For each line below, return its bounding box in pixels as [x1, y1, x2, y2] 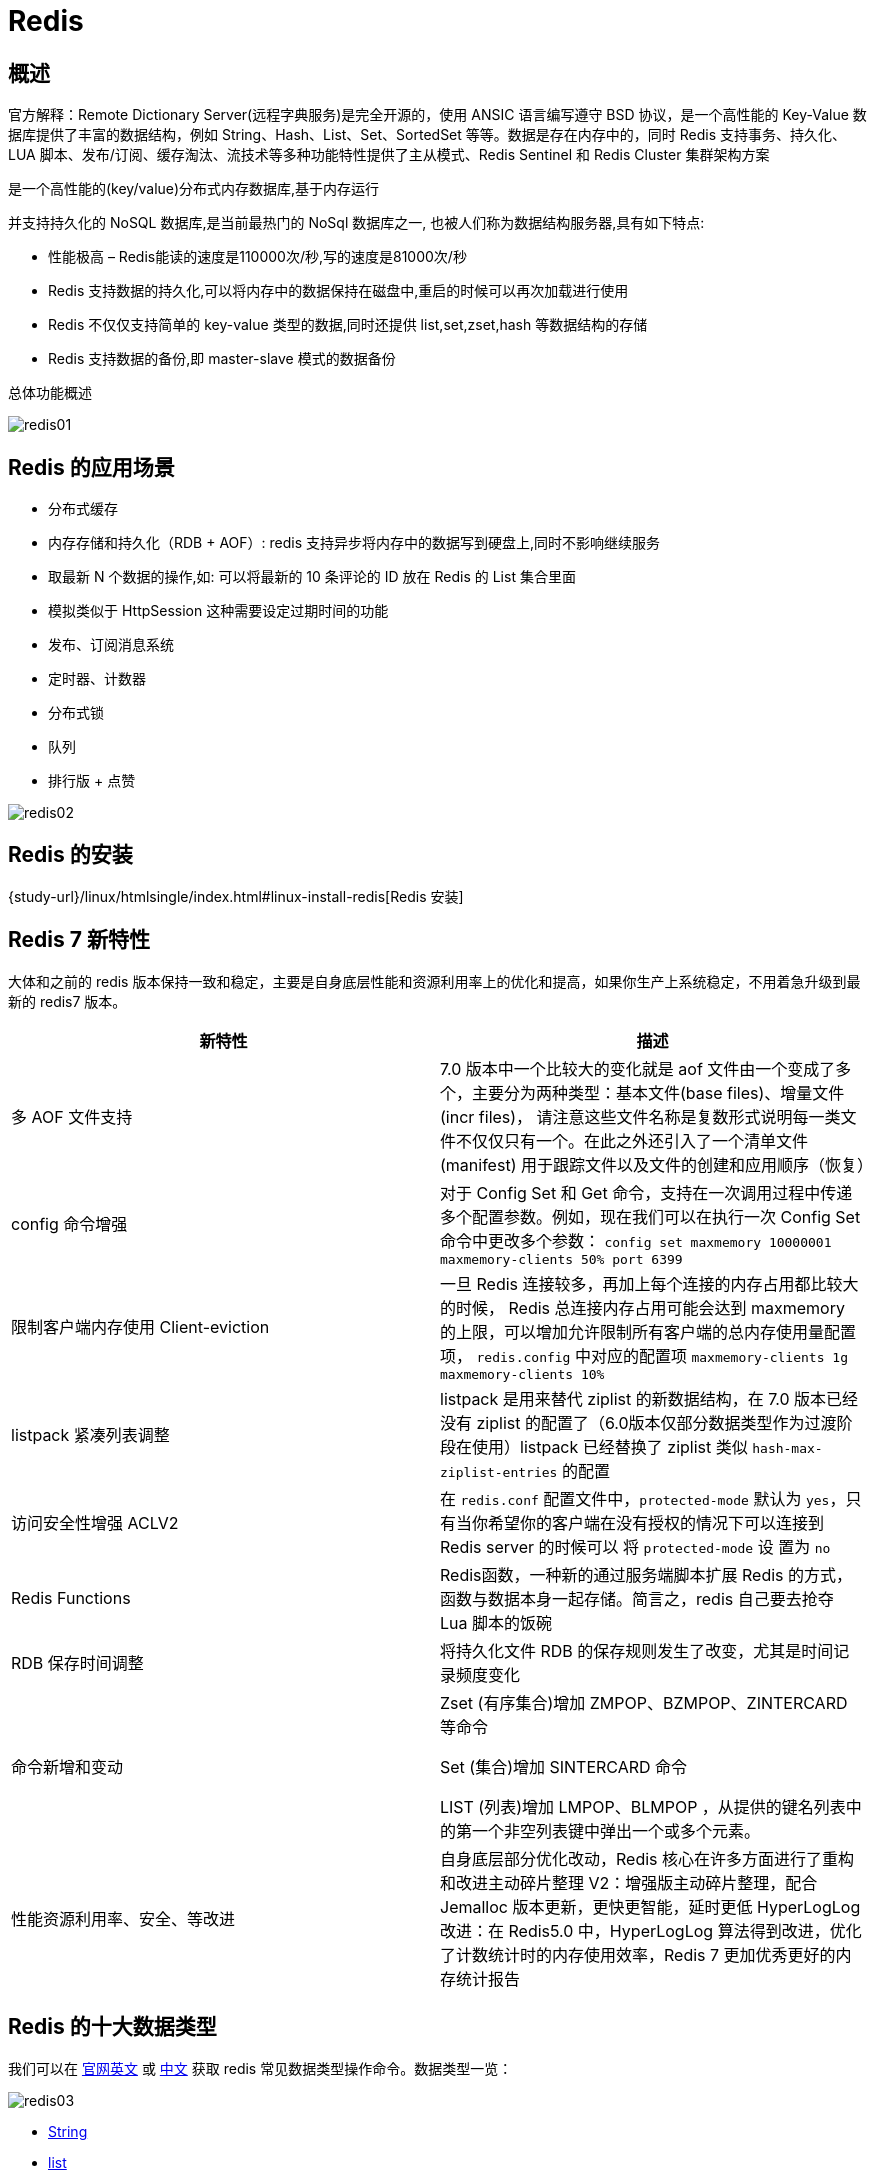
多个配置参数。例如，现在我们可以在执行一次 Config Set [440, 1206, 861, 1227]
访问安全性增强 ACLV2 [11, 1512, 179, 1533]
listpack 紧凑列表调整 [11, 1424, 170, 1445]
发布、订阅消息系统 [48, 636, 174, 654]
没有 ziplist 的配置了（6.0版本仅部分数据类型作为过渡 [440, 1412, 837, 1433]
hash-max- [752, 1440, 823, 1456]
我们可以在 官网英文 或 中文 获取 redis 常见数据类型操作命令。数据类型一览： [8, 2059, 513, 2077]
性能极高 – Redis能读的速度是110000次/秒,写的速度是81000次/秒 [48, 248, 467, 266]
